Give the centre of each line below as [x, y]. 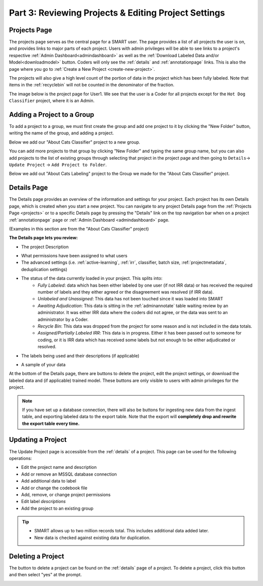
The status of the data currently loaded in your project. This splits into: [92, 278]
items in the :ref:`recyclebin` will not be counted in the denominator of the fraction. [92, 85]
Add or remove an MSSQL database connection [69, 474]
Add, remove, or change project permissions [66, 494]
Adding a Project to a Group [52, 115]
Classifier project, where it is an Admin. [52, 101]
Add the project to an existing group [57, 508]
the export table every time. [51, 423]
